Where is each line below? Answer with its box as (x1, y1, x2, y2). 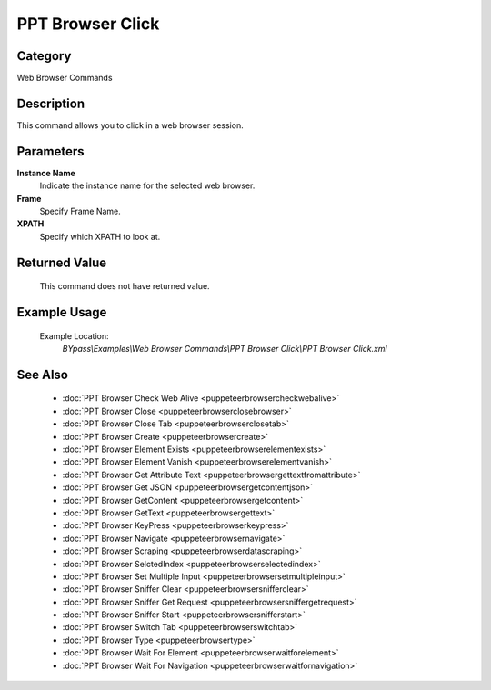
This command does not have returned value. (39, 281, 210, 292)
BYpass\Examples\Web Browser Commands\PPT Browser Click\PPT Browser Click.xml (62, 344, 388, 355)
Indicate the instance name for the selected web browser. (39, 180, 256, 191)
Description (16, 95, 85, 111)
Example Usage (16, 305, 107, 320)
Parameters (16, 144, 85, 159)
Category (16, 48, 72, 64)
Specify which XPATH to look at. (39, 231, 161, 242)
